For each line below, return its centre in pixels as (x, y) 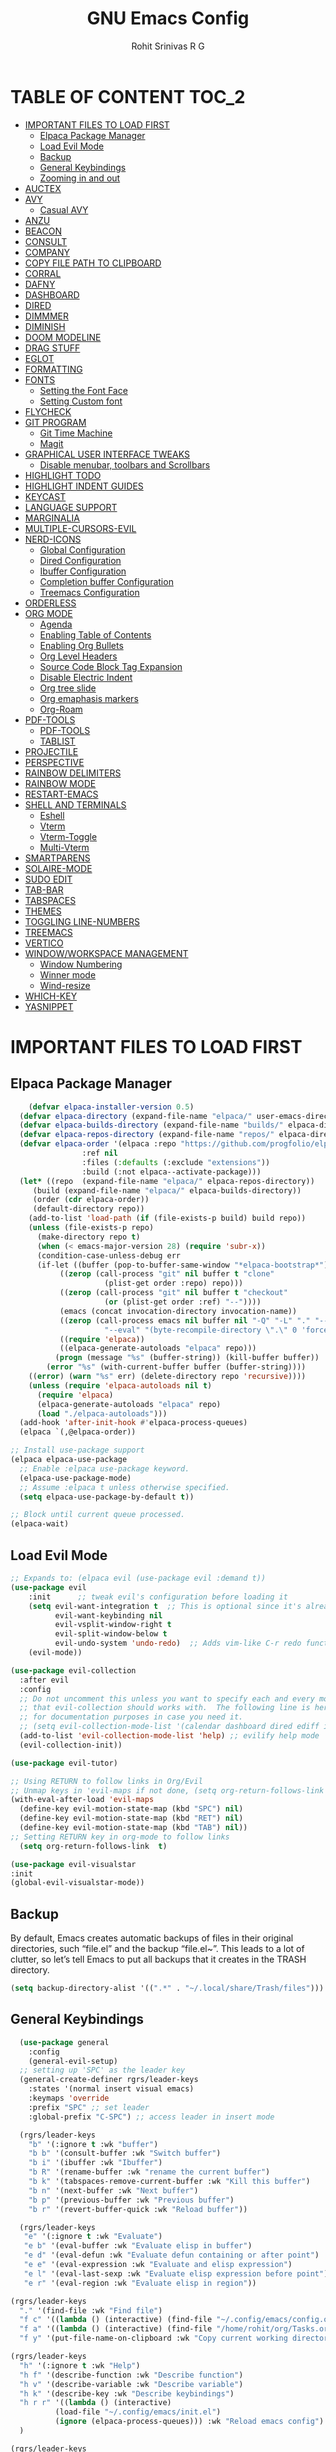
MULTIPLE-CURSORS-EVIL (80, 528)
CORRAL (43, 273)
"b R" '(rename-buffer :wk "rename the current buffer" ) (149, 2172)
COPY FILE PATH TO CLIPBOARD (93, 263)
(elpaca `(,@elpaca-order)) (78, 1432)
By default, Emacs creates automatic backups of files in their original (152, 1938)
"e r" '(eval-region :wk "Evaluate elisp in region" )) (140, 2283)
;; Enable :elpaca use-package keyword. (104, 1468)
